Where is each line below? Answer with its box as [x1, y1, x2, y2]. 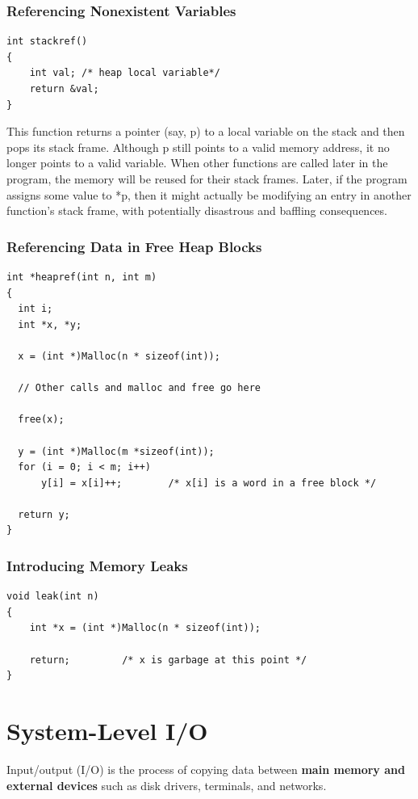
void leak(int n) [6, 591, 99, 603]
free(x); [18, 414, 65, 426]
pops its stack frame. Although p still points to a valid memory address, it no [6, 138, 390, 155]
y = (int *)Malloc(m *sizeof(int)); [18, 445, 215, 457]
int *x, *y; [18, 318, 82, 330]
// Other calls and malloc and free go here [18, 382, 261, 394]
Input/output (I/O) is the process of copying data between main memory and [6, 760, 405, 777]
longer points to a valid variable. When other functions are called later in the [6, 154, 388, 171]
